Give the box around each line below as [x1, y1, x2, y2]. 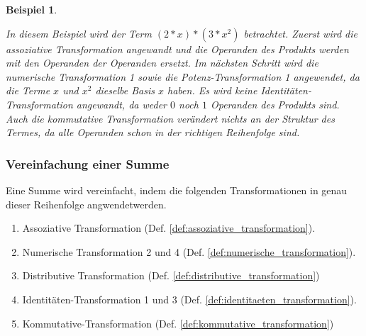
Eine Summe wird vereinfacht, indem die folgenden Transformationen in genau [6, 182, 348, 197]
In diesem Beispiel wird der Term [6, 26, 152, 40]
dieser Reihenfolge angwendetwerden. [6, 196, 167, 211]
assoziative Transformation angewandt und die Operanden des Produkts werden [6, 41, 349, 56]
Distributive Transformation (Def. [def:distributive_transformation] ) [22, 268, 320, 283]
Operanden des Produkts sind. [210, 96, 340, 111]
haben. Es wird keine [167, 83, 257, 98]
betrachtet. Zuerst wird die [243, 26, 357, 40]
